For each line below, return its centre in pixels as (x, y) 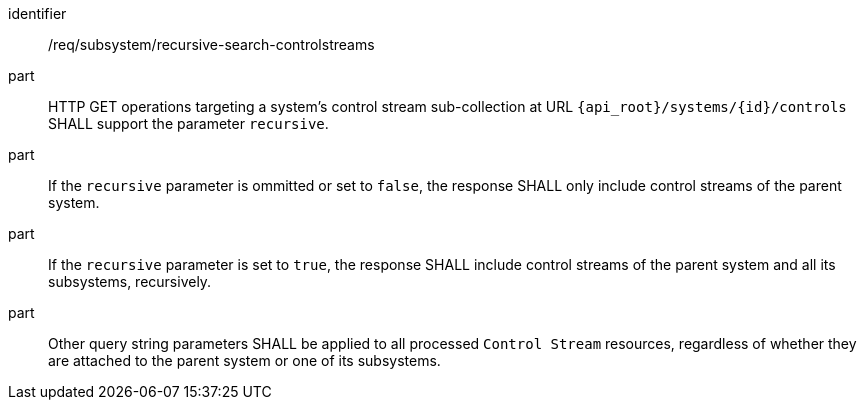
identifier (37, 13)
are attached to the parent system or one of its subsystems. (244, 360)
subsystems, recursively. (130, 281)
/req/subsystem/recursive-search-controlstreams (211, 44)
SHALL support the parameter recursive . (188, 123)
